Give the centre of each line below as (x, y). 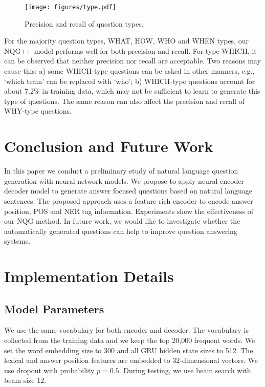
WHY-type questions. (38, 111)
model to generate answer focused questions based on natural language (141, 191)
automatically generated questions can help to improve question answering (121, 231)
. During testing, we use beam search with (185, 370)
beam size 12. (25, 380)
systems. (17, 241)
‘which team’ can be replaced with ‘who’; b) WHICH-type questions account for (130, 81)
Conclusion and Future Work (109, 146)
